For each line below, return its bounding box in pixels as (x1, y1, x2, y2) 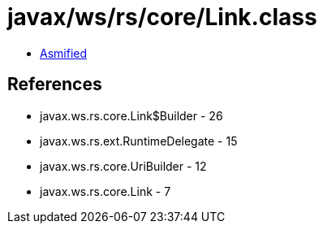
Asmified (40, 46, 88, 60)
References (7, 74, 102, 95)
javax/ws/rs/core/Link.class (7, 3, 317, 31)
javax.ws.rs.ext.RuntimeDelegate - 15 (40, 133, 238, 148)
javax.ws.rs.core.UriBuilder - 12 (40, 158, 207, 173)
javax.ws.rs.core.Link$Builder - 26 (40, 108, 223, 123)
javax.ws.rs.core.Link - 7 (40, 184, 171, 198)
